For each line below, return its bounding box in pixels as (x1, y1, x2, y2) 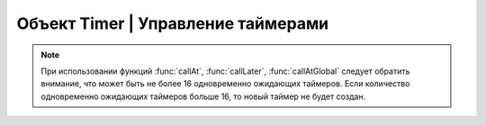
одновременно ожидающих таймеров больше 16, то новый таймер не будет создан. (40, 91, 366, 102)
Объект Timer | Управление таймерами (16, 13, 329, 33)
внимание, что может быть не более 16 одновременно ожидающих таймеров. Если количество (40, 78, 410, 89)
